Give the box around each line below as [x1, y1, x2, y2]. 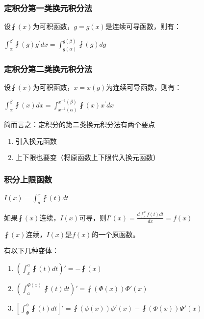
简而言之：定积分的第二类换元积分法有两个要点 [4, 119, 155, 130]
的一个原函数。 [91, 229, 140, 239]
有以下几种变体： [4, 245, 59, 256]
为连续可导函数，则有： [106, 82, 182, 92]
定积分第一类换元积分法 [4, 1, 92, 14]
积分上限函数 [4, 173, 52, 185]
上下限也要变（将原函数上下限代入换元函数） [15, 152, 160, 162]
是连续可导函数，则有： [105, 21, 181, 31]
